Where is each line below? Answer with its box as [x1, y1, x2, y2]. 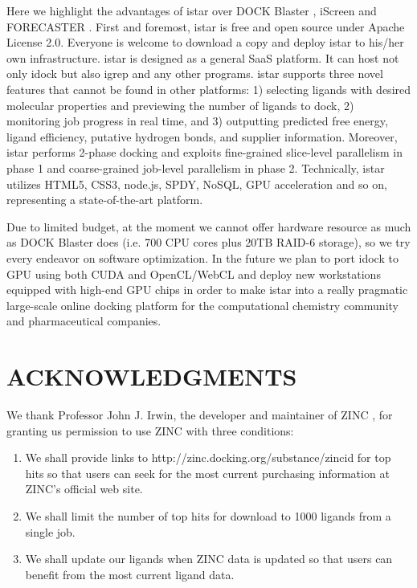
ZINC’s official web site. [25, 480, 143, 497]
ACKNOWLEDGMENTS [6, 360, 297, 393]
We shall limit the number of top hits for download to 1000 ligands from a [25, 507, 391, 524]
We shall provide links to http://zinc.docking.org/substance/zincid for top [25, 449, 391, 466]
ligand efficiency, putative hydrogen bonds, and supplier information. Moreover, [6, 128, 398, 145]
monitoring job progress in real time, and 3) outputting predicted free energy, [6, 112, 388, 129]
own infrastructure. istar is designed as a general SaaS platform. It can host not [6, 49, 399, 66]
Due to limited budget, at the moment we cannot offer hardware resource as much [6, 218, 411, 235]
